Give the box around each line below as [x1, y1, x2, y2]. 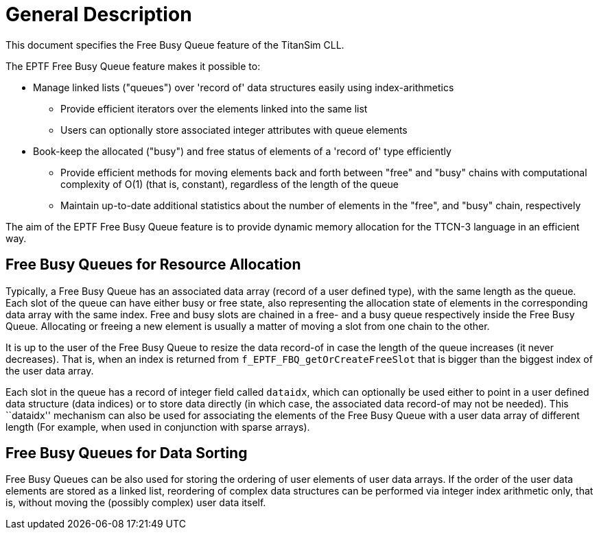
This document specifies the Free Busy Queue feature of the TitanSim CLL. [5, 38, 344, 51]
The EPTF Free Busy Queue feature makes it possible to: [5, 60, 261, 72]
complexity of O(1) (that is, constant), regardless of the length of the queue [60, 178, 399, 190]
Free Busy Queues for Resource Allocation [5, 256, 301, 274]
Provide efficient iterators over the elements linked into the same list [60, 102, 368, 115]
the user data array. [5, 364, 94, 377]
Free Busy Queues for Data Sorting [5, 444, 248, 462]
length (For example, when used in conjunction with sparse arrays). [5, 420, 310, 433]
